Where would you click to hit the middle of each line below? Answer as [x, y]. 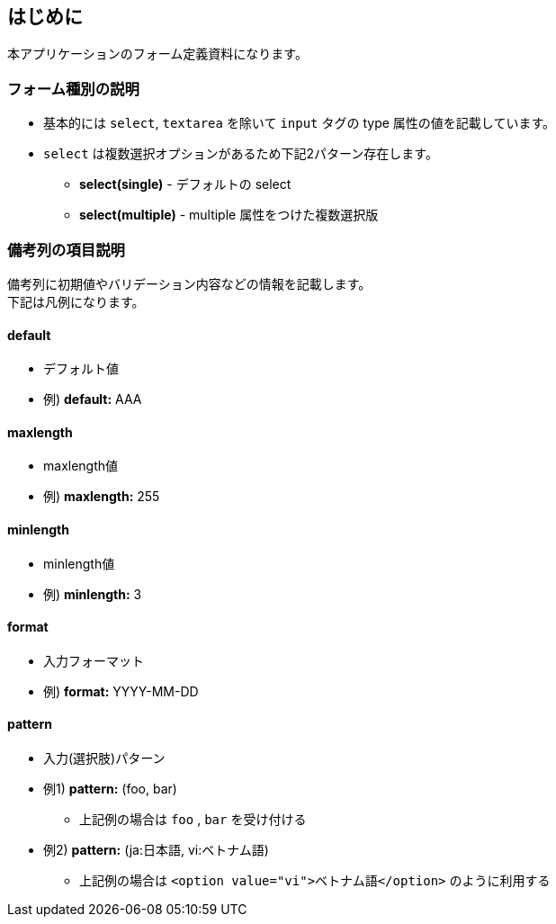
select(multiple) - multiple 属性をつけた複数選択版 [229, 215]
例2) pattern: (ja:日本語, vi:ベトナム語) [156, 850]
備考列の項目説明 [66, 250]
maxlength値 [81, 466]
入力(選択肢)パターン [104, 758]
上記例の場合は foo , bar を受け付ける [193, 820]
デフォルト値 [81, 369]
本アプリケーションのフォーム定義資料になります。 [157, 54]
